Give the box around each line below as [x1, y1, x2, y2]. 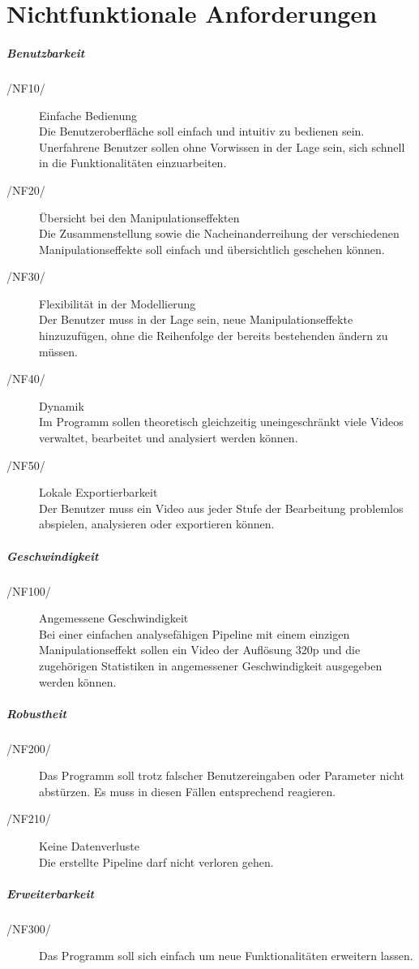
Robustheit [6, 704, 66, 721]
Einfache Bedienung [39, 106, 137, 123]
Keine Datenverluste [39, 838, 139, 855]
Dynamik [39, 397, 84, 414]
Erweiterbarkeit [6, 885, 94, 902]
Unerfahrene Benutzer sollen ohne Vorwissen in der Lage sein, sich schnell [39, 138, 405, 155]
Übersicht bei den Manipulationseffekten [39, 209, 240, 226]
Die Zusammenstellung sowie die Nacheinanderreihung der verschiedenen [39, 225, 400, 242]
